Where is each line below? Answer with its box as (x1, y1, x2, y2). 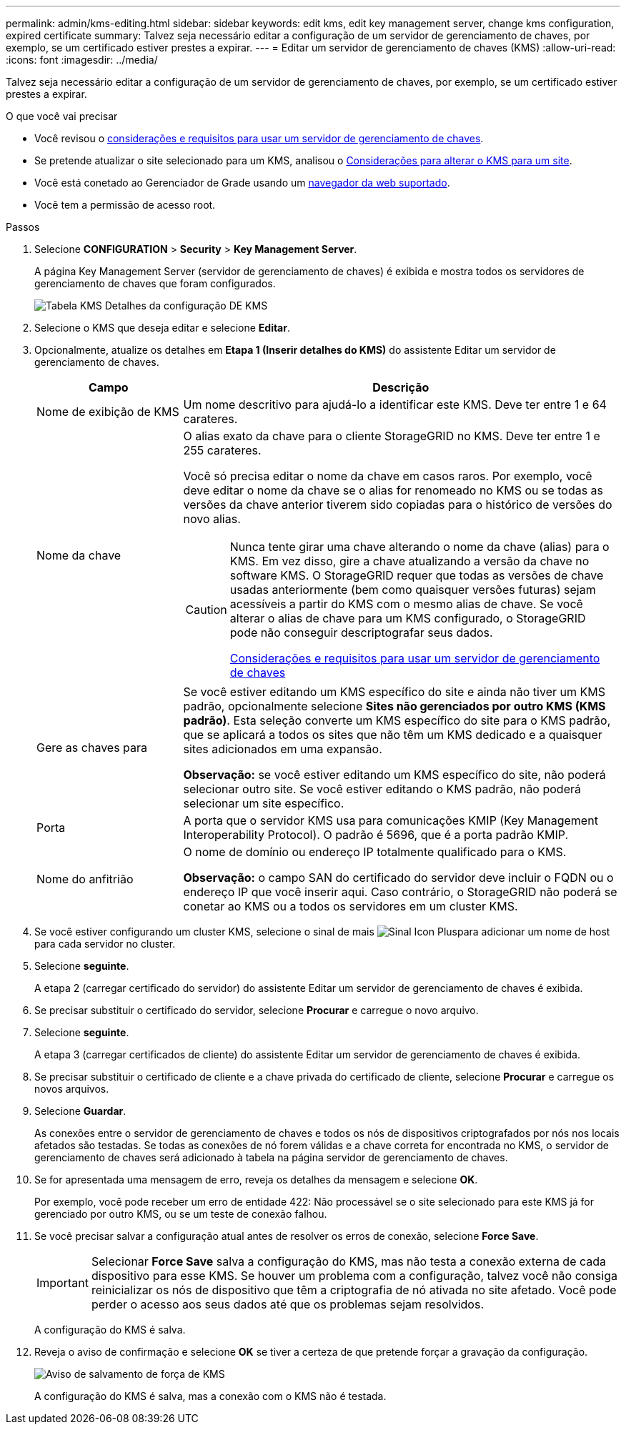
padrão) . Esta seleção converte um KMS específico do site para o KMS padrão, (183, 713, 611, 728)
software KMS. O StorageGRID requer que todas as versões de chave (229, 568, 604, 582)
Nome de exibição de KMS (36, 404, 179, 419)
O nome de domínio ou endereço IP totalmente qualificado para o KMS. (183, 845, 567, 859)
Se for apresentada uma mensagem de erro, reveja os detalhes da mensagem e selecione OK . (34, 1173, 478, 1186)
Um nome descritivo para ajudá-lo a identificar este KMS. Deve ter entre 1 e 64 (183, 397, 607, 412)
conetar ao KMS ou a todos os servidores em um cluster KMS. (183, 899, 518, 913)
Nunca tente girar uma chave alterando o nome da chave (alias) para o (229, 540, 610, 554)
